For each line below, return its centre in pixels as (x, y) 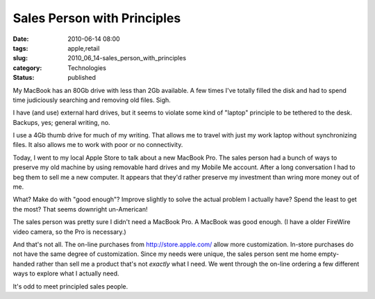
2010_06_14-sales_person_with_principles (127, 58)
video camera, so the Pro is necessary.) (69, 232)
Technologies (87, 68)
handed (24, 264)
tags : (20, 48)
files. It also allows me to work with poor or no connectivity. (98, 145)
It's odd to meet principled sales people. (70, 286)
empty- (329, 254)
